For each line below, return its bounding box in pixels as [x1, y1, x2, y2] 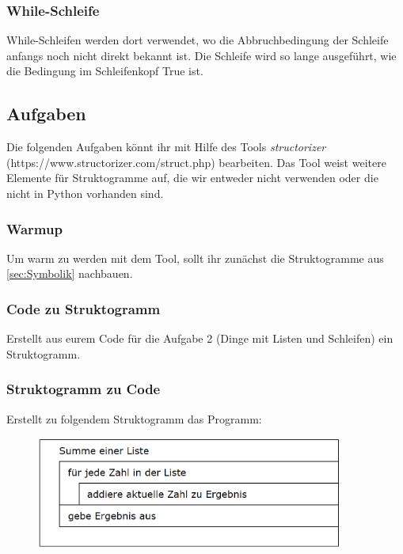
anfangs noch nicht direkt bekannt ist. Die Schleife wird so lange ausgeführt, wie [6, 47, 397, 63]
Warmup [6, 218, 63, 238]
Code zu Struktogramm [6, 298, 161, 318]
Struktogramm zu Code [6, 379, 161, 399]
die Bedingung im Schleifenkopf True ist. [6, 63, 203, 79]
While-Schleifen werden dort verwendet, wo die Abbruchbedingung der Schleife [6, 32, 389, 48]
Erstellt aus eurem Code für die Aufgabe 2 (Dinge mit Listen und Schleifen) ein [6, 330, 393, 347]
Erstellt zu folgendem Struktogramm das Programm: [6, 410, 262, 427]
